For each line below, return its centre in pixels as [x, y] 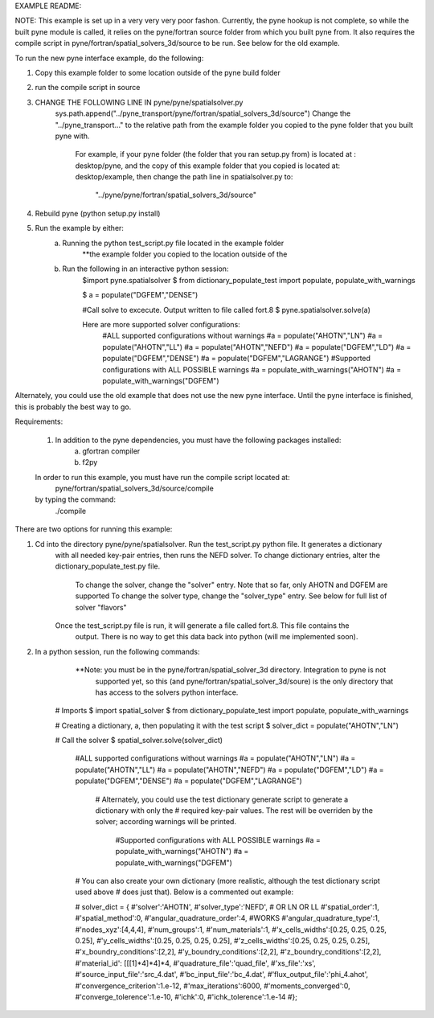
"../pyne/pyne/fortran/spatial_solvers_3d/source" [176, 195]
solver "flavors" [101, 607]
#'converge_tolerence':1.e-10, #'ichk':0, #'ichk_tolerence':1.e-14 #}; [186, 996]
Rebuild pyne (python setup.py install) [98, 213]
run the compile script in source [88, 88]
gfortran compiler [111, 451]
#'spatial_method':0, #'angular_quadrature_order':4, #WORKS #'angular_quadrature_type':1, [227, 918]
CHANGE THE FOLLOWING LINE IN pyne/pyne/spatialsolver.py [139, 102]
